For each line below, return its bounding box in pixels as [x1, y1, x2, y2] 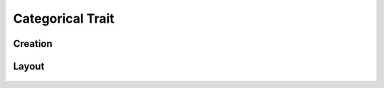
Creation [13, 38, 53, 50]
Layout [13, 60, 45, 72]
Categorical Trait [13, 11, 115, 26]
